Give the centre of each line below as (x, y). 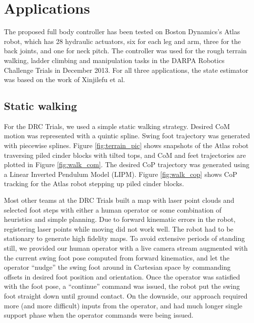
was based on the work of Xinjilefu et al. (64, 79)
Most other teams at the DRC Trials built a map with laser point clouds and (119, 200)
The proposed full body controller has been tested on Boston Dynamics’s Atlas (122, 32)
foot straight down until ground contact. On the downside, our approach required (126, 295)
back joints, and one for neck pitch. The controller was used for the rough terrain (126, 51)
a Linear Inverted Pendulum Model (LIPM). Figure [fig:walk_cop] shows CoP (121, 174)
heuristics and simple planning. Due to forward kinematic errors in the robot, (120, 219)
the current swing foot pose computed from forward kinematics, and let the (117, 257)
